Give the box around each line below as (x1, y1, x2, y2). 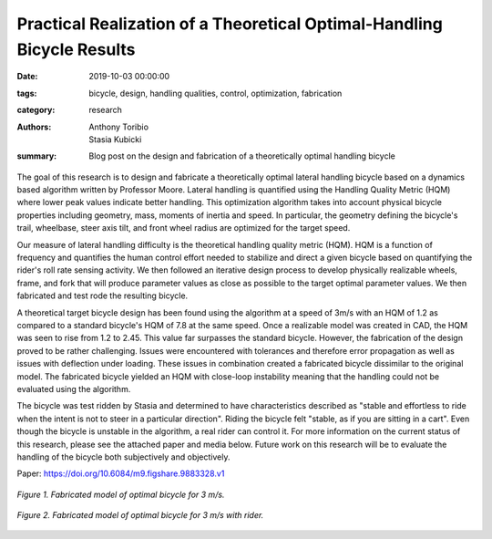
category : (16, 105, 56, 116)
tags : (16, 88, 37, 98)
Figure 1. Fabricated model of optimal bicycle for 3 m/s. (16, 489, 225, 500)
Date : (16, 71, 38, 82)
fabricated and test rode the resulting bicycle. (16, 290, 189, 301)
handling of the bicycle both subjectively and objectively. (16, 451, 231, 462)
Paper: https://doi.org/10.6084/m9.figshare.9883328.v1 (16, 468, 225, 479)
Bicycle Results (16, 39, 136, 59)
